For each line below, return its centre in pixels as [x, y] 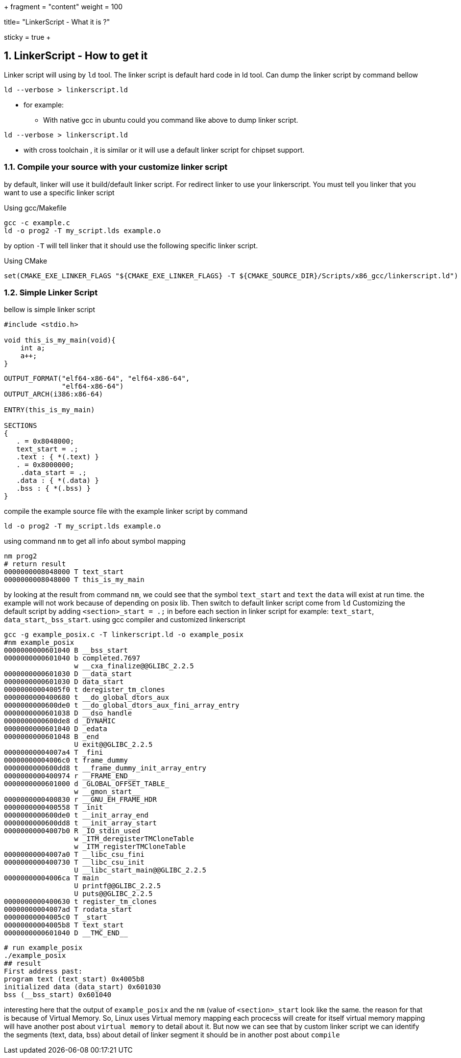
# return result [35, 564]
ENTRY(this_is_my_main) [49, 410]
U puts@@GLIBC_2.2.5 [113, 894]
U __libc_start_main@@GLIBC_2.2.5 [140, 870]
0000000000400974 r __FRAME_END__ [70, 776]
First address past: [43, 971]
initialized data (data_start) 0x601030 [83, 987]
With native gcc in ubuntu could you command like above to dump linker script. [171, 120]
